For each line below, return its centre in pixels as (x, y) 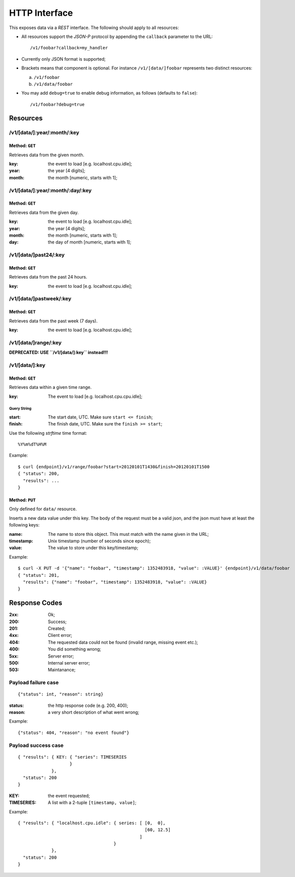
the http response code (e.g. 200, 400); (88, 705)
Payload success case (36, 745)
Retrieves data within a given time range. (50, 387)
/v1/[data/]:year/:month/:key (44, 133)
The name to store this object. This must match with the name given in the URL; (128, 534)
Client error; (60, 635)
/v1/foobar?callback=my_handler (69, 48)
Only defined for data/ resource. (43, 509)
